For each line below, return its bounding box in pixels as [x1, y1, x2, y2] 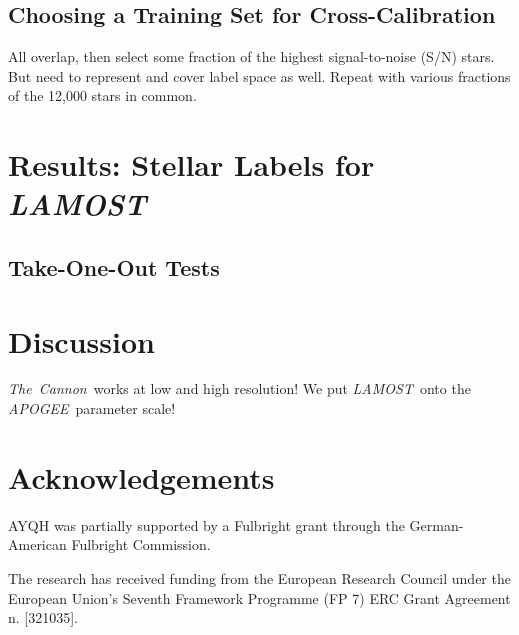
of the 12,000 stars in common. [8, 85, 197, 106]
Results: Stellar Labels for [8, 144, 375, 185]
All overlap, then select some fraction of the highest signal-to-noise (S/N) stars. [8, 46, 495, 67]
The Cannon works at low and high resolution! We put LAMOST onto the [8, 378, 471, 399]
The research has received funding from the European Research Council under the [8, 567, 511, 588]
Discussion [8, 320, 155, 361]
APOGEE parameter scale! [8, 398, 176, 419]
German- [409, 514, 464, 535]
